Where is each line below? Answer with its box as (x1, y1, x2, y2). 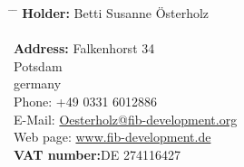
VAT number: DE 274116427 (14, 144, 181, 163)
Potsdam (14, 56, 63, 75)
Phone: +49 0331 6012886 (14, 91, 158, 110)
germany (14, 74, 62, 93)
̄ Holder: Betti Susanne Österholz (14, 4, 210, 22)
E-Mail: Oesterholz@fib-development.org (14, 109, 238, 128)
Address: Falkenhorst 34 (14, 39, 155, 58)
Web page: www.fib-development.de (14, 127, 211, 146)
